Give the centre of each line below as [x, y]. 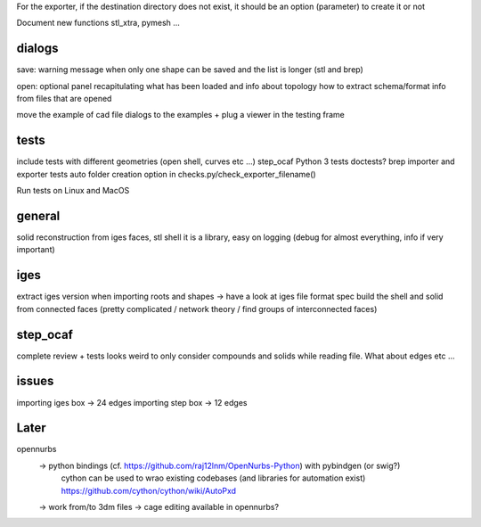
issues [35, 381]
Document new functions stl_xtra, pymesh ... [98, 23]
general [38, 215]
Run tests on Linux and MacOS [73, 191]
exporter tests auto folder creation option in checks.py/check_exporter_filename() [166, 174]
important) [36, 250]
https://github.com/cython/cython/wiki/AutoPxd [148, 490]
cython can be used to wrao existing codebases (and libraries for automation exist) [213, 478]
